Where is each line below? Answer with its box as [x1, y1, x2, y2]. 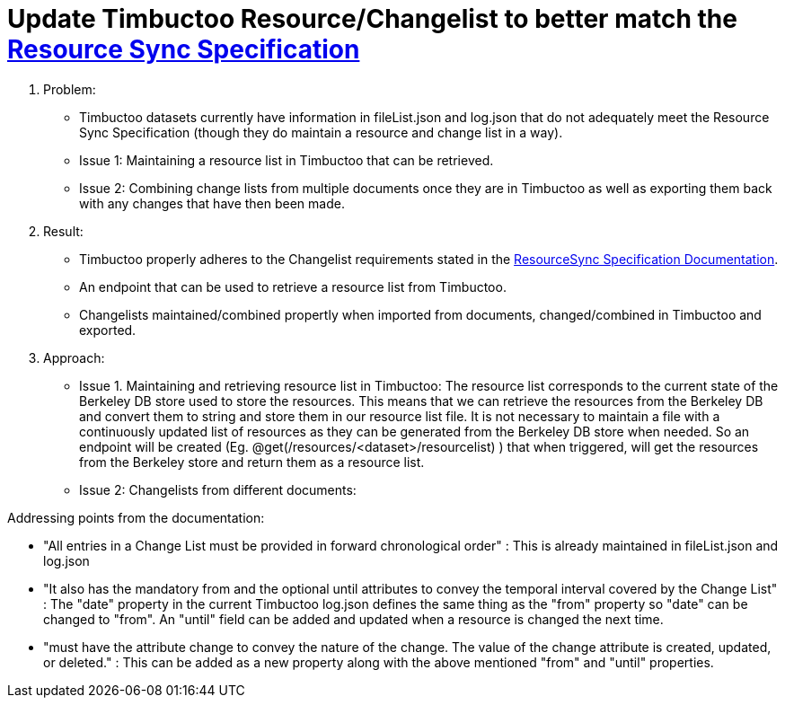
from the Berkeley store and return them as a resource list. [79, 454, 425, 470]
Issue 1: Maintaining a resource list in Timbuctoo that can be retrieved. [79, 152, 494, 168]
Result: [43, 223, 84, 239]
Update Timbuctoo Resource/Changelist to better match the [7, 4, 737, 34]
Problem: [43, 81, 96, 97]
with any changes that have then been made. [79, 195, 345, 211]
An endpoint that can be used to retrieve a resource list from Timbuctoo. [79, 278, 507, 295]
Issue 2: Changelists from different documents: [79, 481, 357, 498]
